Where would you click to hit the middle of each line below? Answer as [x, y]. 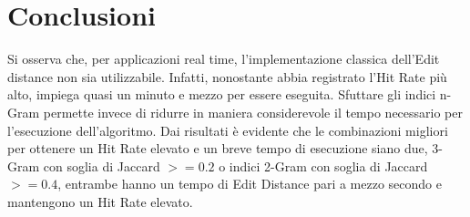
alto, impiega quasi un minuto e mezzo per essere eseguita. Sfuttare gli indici [222, 94]
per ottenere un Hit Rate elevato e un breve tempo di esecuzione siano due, [218, 148]
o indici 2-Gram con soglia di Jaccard [323, 165]
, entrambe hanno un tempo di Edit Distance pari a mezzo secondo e [250, 184]
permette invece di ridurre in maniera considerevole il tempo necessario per [253, 112]
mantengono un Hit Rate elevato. [100, 201]
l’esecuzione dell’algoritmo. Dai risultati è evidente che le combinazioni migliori [228, 130]
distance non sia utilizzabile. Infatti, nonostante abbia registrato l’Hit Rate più [227, 76]
